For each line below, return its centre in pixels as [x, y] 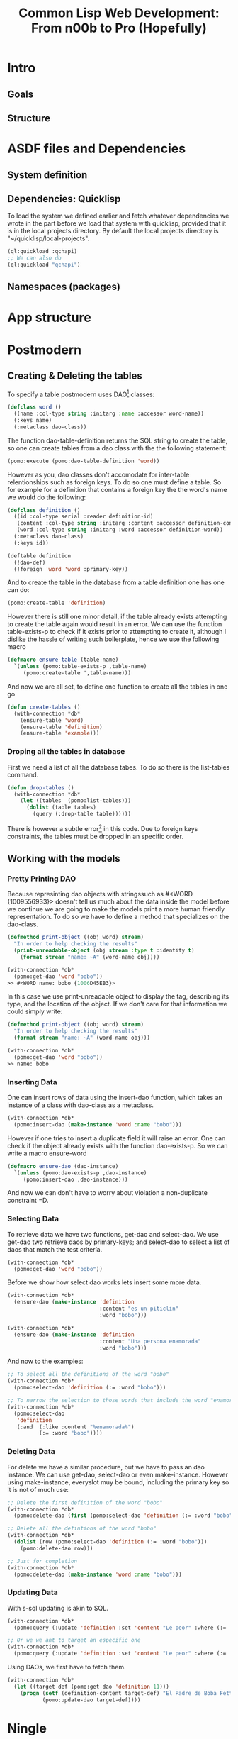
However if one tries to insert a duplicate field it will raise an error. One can [117, 1138]
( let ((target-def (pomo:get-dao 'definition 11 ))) [92, 1687]
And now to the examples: [45, 1361]
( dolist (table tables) [61, 807]
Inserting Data [33, 1082]
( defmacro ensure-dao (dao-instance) [63, 1166]
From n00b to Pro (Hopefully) [119, 28]
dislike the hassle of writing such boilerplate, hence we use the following [113, 639]
